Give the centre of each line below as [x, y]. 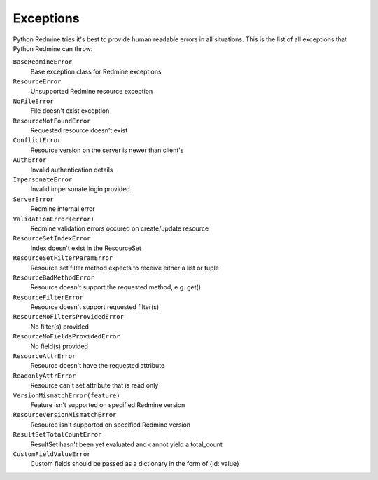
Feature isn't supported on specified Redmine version [108, 405]
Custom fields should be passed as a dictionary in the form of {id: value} [135, 464]
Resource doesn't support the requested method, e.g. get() [116, 287]
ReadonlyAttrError [44, 376]
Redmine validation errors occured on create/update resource [120, 228]
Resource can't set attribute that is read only [94, 385]
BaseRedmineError [43, 62]
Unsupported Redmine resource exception [92, 91]
